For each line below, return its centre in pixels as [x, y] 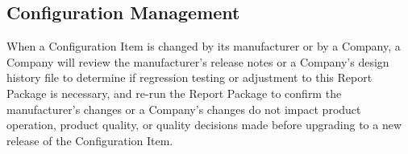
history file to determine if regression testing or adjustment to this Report [189, 77]
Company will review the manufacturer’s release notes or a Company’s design [198, 61]
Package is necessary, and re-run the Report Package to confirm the [174, 93]
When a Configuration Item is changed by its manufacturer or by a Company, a [204, 46]
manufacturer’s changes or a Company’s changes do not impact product [184, 109]
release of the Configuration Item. [90, 140]
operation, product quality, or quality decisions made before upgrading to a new [204, 125]
